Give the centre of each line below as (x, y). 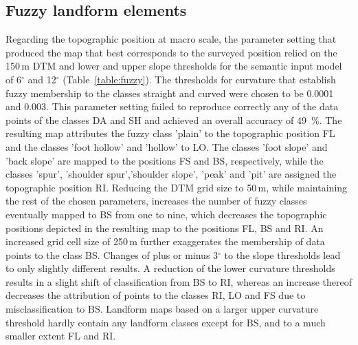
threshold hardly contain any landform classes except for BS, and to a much (166, 322)
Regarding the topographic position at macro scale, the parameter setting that (171, 39)
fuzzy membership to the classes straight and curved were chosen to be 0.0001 (170, 93)
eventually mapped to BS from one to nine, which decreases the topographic (166, 214)
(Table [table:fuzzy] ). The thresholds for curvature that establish (199, 79)
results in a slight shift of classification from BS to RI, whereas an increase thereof (179, 281)
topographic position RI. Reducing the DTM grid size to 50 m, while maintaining (177, 187)
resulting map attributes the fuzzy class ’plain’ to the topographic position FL (170, 133)
